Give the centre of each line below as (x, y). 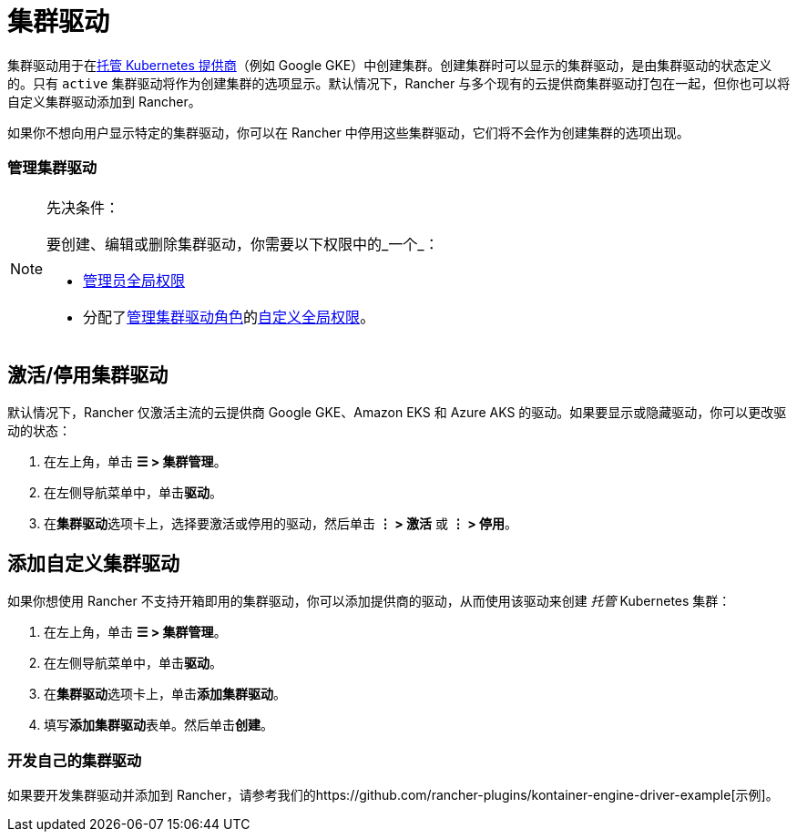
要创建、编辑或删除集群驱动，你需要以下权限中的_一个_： (243, 244)
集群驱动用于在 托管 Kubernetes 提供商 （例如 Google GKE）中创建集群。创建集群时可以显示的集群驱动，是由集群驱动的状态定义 (390, 65)
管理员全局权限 (134, 280)
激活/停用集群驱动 (88, 374)
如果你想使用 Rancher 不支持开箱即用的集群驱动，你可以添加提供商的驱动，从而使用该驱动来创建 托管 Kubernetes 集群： (369, 601)
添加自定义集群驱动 (93, 563)
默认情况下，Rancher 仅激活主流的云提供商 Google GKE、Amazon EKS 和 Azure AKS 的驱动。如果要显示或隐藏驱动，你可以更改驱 (397, 413)
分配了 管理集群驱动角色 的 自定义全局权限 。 (229, 317)
